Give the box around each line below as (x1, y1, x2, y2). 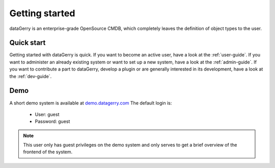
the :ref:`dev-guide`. (9, 73, 52, 79)
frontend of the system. (23, 149, 73, 155)
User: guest (35, 111, 60, 117)
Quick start (9, 39, 46, 47)
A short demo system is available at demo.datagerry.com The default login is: (9, 99, 172, 106)
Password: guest (35, 118, 70, 124)
